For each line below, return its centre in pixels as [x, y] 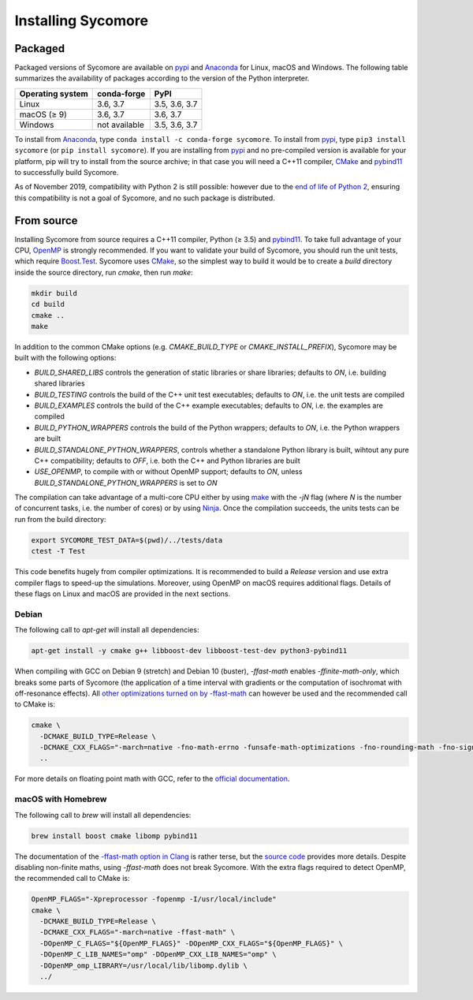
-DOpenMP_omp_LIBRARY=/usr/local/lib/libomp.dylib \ [143, 965]
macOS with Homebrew [61, 799]
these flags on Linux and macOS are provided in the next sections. [123, 594]
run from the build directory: [60, 519]
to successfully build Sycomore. [67, 173]
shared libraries [60, 383]
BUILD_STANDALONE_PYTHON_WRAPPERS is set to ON [126, 483]
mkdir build [54, 293]
